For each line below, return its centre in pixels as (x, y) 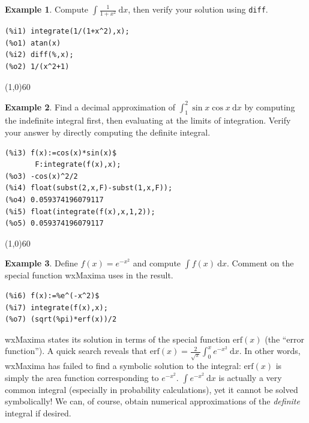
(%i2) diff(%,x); (39, 55)
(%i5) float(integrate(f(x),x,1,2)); (80, 211)
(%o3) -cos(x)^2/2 (41, 176)
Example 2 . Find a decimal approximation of (90, 106)
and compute (157, 263)
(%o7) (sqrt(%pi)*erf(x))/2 (61, 319)
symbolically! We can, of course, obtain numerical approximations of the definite (152, 401)
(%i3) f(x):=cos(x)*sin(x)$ (61, 153)
